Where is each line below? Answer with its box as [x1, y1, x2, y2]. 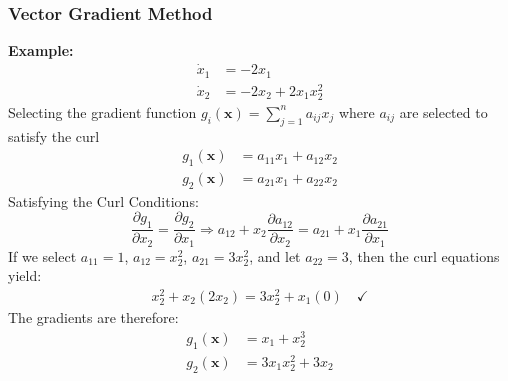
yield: [8, 265, 42, 286]
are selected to [399, 101, 488, 122]
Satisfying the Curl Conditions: [8, 190, 199, 211]
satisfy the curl [8, 125, 100, 146]
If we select [8, 245, 77, 266]
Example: [8, 40, 74, 61]
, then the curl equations [348, 245, 500, 266]
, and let [249, 245, 301, 266]
